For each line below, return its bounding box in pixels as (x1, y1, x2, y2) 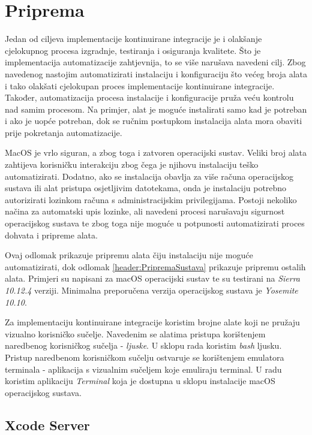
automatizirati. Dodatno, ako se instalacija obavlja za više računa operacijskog (5, 170, 293, 182)
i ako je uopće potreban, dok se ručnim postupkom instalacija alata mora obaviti (5, 114, 302, 127)
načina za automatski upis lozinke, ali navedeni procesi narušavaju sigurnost (5, 205, 285, 217)
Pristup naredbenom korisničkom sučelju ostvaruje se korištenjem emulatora (5, 351, 284, 363)
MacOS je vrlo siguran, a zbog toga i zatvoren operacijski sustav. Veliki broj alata (5, 146, 307, 159)
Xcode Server (5, 415, 90, 434)
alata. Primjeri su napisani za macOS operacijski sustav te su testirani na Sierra (5, 272, 300, 285)
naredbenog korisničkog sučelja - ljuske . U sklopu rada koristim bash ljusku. (5, 339, 282, 352)
